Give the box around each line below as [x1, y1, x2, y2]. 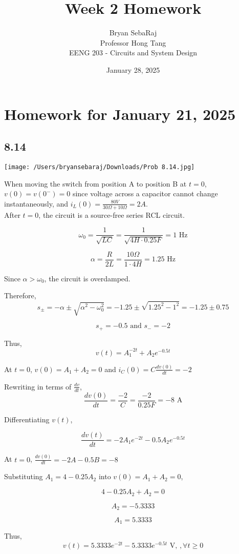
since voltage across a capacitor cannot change [72, 188, 218, 199]
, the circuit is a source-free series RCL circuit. [38, 209, 185, 220]
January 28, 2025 [106, 64, 160, 75]
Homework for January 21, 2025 [4, 103, 236, 124]
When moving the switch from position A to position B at [4, 178, 187, 189]
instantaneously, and [4, 198, 69, 209]
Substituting [4, 471, 43, 482]
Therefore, [4, 290, 36, 301]
